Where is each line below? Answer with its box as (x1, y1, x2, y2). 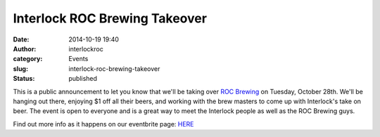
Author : (13, 44, 37, 53)
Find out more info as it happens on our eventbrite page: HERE (13, 119, 194, 128)
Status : (13, 74, 35, 83)
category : (13, 55, 43, 63)
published (68, 74, 98, 83)
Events (68, 55, 89, 63)
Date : (13, 35, 30, 44)
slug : (13, 64, 28, 73)
